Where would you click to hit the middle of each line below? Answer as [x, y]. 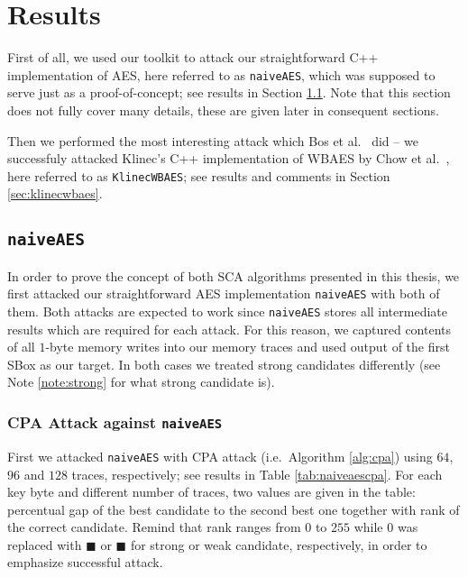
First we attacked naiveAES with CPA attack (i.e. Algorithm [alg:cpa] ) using [220, 456]
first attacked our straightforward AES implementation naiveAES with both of [224, 293]
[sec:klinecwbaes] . [55, 193]
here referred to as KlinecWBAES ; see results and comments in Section [199, 175]
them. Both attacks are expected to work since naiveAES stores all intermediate [227, 311]
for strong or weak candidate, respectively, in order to [279, 544]
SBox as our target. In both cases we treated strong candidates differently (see [224, 364]
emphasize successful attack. [85, 562]
